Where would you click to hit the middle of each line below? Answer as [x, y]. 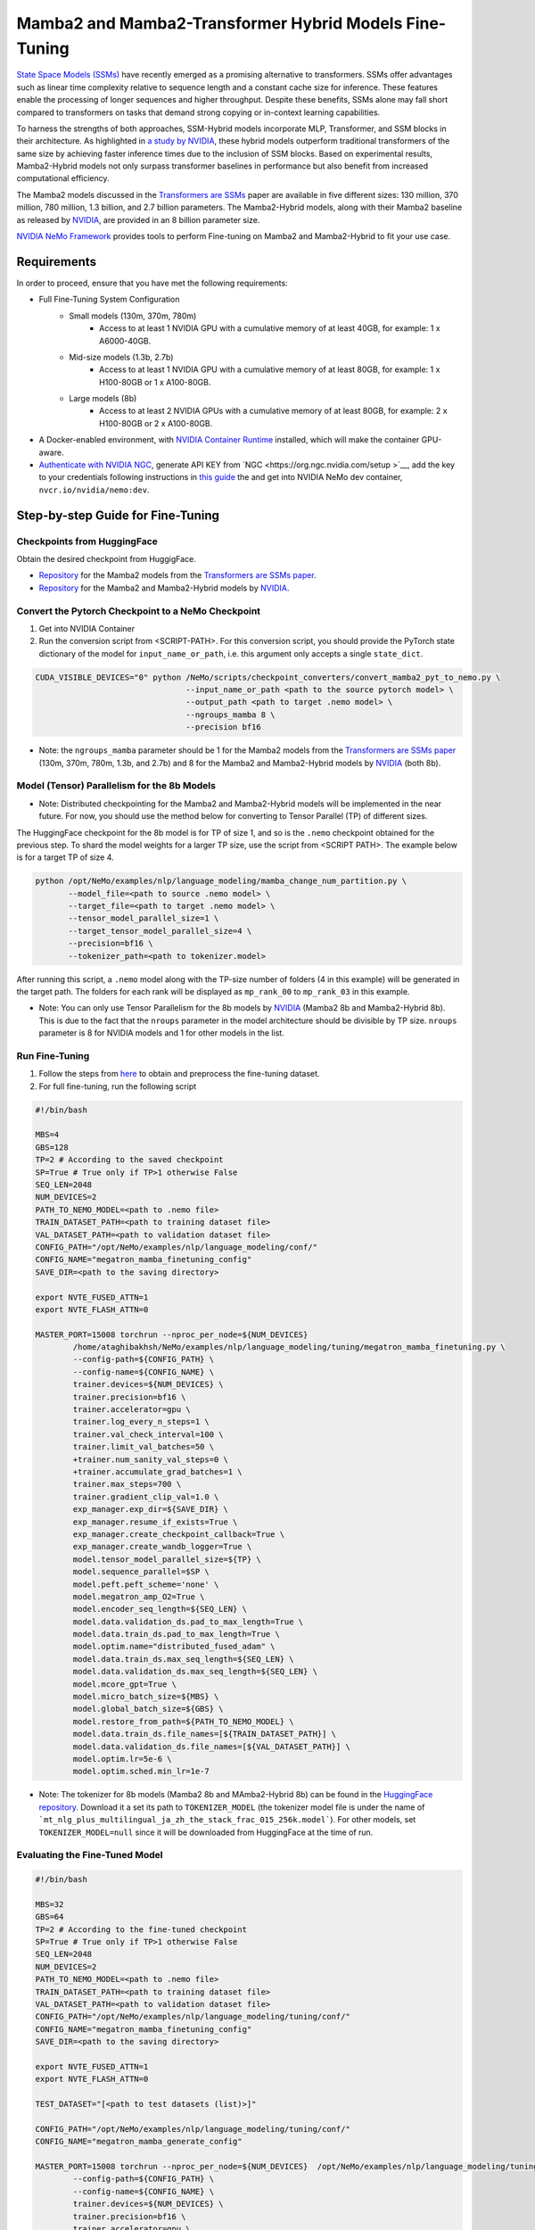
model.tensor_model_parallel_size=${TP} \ [167, 1559]
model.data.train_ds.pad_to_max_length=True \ [176, 1634]
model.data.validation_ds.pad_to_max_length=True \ [188, 1622]
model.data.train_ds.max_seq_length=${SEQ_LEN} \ [183, 1659]
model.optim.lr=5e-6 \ [123, 1759]
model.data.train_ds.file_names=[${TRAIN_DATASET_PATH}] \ [205, 1734]
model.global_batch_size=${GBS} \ [148, 1709]
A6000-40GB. [125, 341]
